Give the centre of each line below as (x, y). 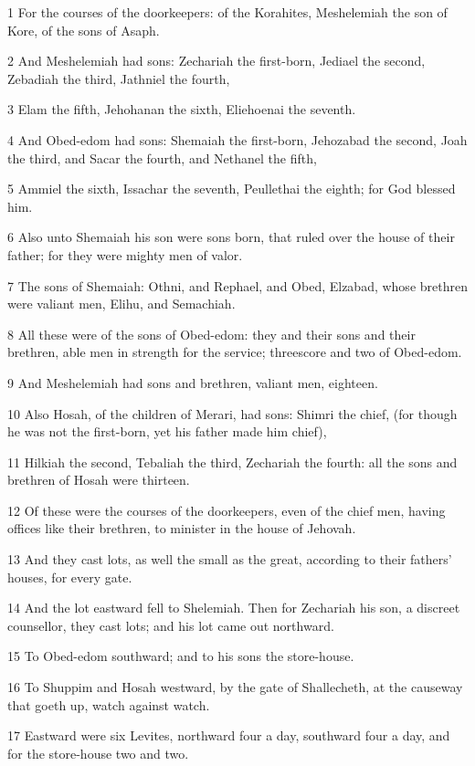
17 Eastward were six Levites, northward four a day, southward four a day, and (229, 735)
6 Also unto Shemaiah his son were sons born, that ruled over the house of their (231, 237)
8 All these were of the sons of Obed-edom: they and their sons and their (211, 334)
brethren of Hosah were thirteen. (99, 480)
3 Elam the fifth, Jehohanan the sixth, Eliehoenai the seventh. (182, 109)
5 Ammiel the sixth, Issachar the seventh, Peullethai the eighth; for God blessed (232, 189)
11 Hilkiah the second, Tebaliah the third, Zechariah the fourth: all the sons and (232, 462)
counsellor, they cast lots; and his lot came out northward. (171, 625)
